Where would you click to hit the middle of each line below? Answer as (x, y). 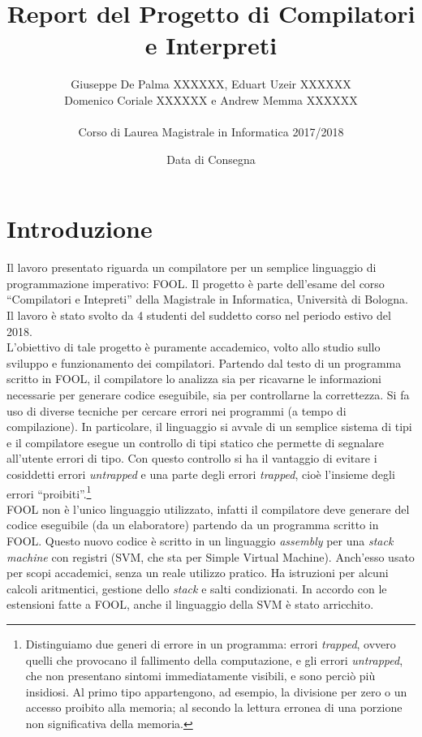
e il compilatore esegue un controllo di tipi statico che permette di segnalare (196, 442)
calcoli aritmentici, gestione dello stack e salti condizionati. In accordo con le (197, 588)
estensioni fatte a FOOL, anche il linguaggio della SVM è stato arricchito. (190, 604)
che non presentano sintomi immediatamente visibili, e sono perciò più (200, 676)
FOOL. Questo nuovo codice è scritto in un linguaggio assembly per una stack (200, 540)
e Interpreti (211, 45)
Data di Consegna (211, 159)
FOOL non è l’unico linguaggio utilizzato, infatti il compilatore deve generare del (208, 509)
